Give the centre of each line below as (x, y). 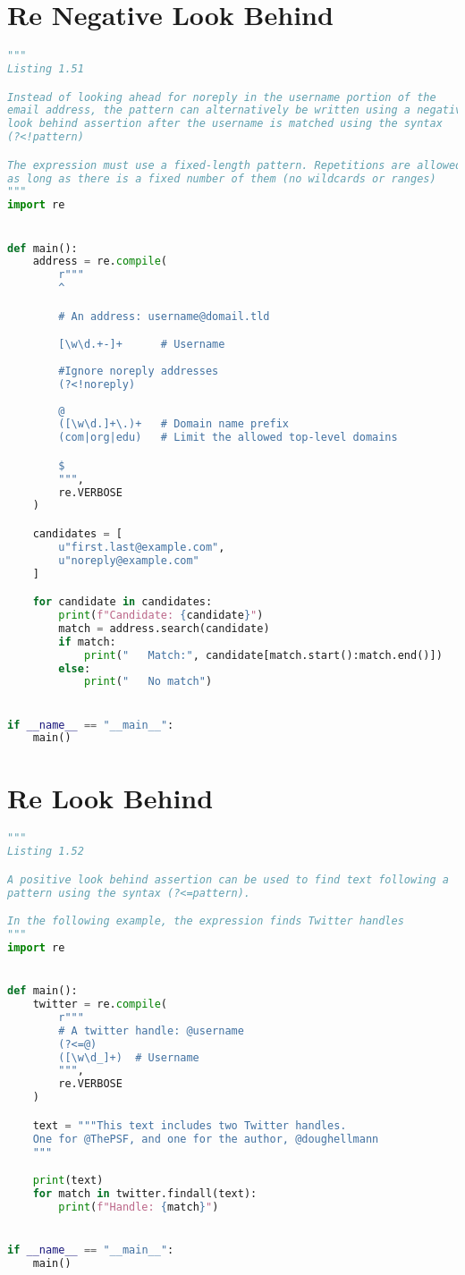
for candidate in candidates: (123, 602)
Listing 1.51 (46, 69)
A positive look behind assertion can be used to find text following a (228, 879)
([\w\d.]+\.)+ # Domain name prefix (173, 424)
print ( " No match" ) (148, 682)
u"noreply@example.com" (129, 560)
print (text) (68, 1181)
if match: (87, 642)
